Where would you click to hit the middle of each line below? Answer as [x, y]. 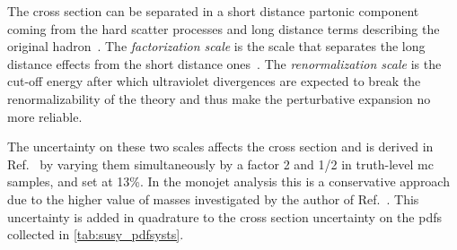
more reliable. [45, 116]
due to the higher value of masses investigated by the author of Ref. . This [213, 198]
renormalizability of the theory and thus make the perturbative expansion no [219, 98]
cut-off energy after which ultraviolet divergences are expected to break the [214, 81]
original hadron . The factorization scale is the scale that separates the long [216, 46]
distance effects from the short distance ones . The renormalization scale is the [224, 63]
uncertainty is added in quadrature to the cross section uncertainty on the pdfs [224, 216]
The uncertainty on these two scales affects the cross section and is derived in [220, 147]
